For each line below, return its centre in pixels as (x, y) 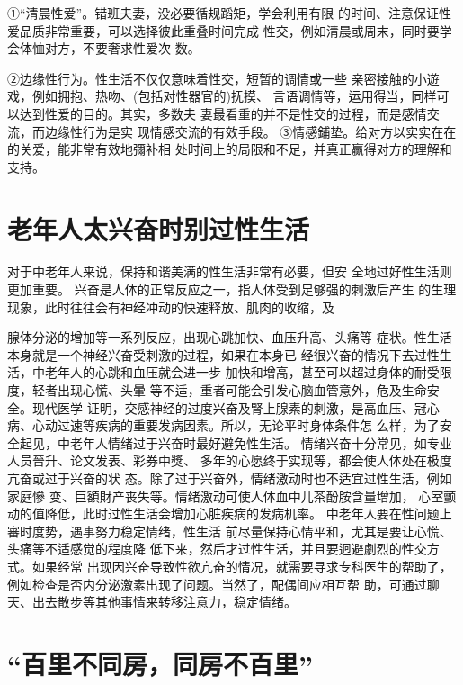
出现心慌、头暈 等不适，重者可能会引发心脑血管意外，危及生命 (242, 390)
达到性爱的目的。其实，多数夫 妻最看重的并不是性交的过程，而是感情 (223, 113)
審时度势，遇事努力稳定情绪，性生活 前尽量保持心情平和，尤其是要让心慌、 (230, 531)
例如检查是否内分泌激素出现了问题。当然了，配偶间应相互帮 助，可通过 (217, 584)
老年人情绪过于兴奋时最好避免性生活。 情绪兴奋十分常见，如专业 (261, 442)
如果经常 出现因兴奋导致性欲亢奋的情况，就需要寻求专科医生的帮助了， (242, 566)
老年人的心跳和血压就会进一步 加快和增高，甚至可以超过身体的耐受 (242, 372)
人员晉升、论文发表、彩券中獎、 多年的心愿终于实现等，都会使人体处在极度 (230, 460)
